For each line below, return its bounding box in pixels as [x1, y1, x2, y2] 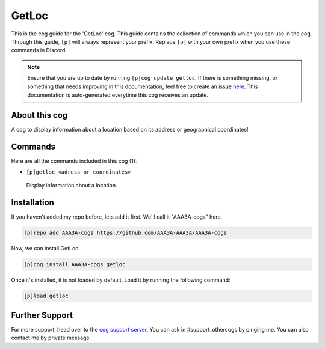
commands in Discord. [11, 47, 67, 54]
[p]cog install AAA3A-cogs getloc [23, 261, 126, 268]
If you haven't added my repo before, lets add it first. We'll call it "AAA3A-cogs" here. [11, 213, 223, 220]
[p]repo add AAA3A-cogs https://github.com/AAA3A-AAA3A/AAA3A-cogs [23, 229, 227, 237]
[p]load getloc [23, 293, 69, 300]
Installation [11, 198, 54, 208]
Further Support [11, 310, 73, 320]
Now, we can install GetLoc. [11, 245, 81, 252]
